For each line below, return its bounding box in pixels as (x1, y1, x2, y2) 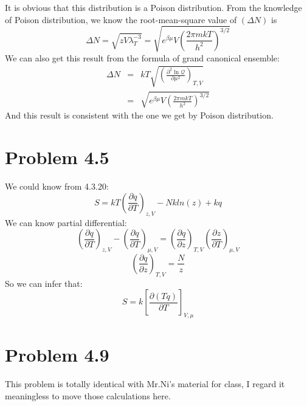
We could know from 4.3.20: (5, 180, 109, 193)
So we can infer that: (5, 277, 83, 289)
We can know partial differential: (5, 216, 127, 229)
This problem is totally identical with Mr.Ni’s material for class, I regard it (5, 377, 285, 390)
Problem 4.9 (5, 342, 109, 367)
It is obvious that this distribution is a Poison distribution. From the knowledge (5, 1, 302, 13)
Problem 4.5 (5, 145, 109, 170)
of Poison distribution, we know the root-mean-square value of (5, 13, 237, 26)
